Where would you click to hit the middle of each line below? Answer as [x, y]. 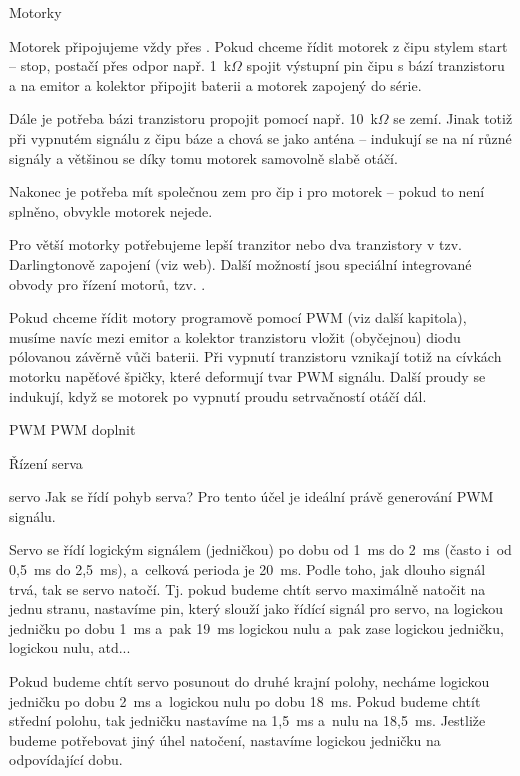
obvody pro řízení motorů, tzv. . [107, 283]
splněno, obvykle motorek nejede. [111, 210]
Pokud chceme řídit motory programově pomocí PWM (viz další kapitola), [238, 317]
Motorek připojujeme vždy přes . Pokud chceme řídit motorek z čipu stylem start [258, 45]
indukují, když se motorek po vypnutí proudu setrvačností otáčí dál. [218, 395]
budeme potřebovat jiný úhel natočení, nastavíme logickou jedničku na [225, 739]
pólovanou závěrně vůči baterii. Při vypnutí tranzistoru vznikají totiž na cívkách [255, 356]
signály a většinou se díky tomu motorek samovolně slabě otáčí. [203, 157]
